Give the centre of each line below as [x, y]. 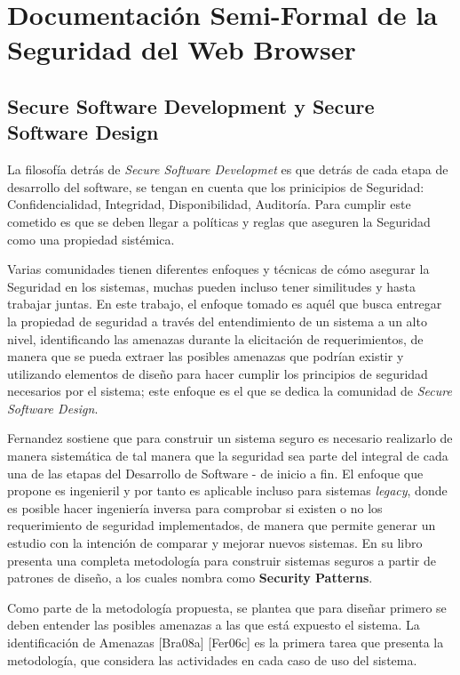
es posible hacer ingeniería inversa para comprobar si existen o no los [195, 507]
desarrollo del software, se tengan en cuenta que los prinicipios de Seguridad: [216, 186]
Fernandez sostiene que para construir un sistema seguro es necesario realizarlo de [230, 438]
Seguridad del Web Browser [182, 49]
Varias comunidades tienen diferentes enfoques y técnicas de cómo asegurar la [218, 269]
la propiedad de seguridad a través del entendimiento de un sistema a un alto [217, 321]
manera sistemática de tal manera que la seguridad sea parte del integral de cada [228, 456]
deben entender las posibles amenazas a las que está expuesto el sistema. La [214, 625]
